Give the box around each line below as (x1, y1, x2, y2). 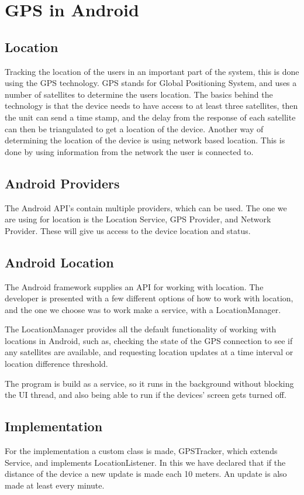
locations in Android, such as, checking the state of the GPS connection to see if (5, 334, 293, 346)
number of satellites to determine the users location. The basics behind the (5, 88, 273, 100)
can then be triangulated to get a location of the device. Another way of (5, 122, 264, 135)
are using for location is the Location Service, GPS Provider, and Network (5, 213, 271, 225)
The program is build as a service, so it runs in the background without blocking (5, 377, 294, 389)
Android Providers (5, 174, 120, 192)
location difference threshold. (5, 357, 108, 370)
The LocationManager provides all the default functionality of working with (5, 323, 277, 335)
